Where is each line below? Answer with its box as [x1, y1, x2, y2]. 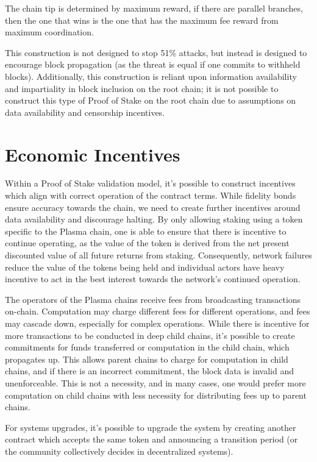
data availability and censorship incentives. [5, 105, 165, 118]
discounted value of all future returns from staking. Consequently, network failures [5, 249, 312, 261]
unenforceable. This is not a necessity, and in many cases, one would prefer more [5, 376, 306, 389]
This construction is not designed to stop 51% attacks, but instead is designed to [5, 46, 307, 59]
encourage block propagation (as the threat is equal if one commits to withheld [5, 58, 301, 71]
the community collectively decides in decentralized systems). [5, 444, 233, 457]
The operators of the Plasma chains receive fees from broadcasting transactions [5, 293, 301, 305]
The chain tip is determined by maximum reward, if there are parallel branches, [5, 2, 303, 14]
